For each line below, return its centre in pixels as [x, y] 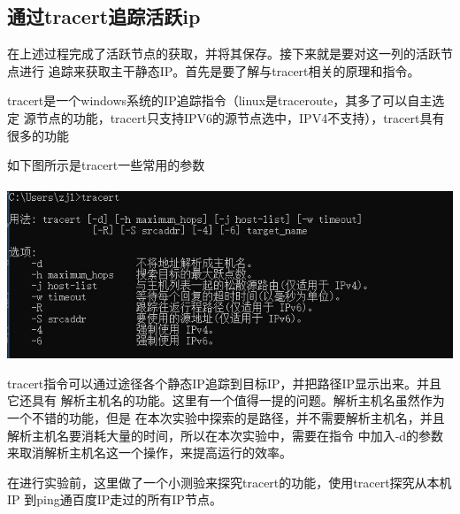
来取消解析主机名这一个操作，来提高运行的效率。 [149, 453]
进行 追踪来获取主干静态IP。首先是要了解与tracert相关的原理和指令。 [219, 70]
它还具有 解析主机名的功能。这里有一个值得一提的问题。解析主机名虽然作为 [226, 400]
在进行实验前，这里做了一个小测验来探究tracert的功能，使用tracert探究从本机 [230, 482]
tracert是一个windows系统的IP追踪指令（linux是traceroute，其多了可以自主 [220, 100]
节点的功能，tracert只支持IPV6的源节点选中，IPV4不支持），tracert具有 [240, 117]
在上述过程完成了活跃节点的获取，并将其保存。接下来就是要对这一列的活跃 [224, 54]
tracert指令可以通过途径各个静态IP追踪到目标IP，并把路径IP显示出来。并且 [225, 383]
